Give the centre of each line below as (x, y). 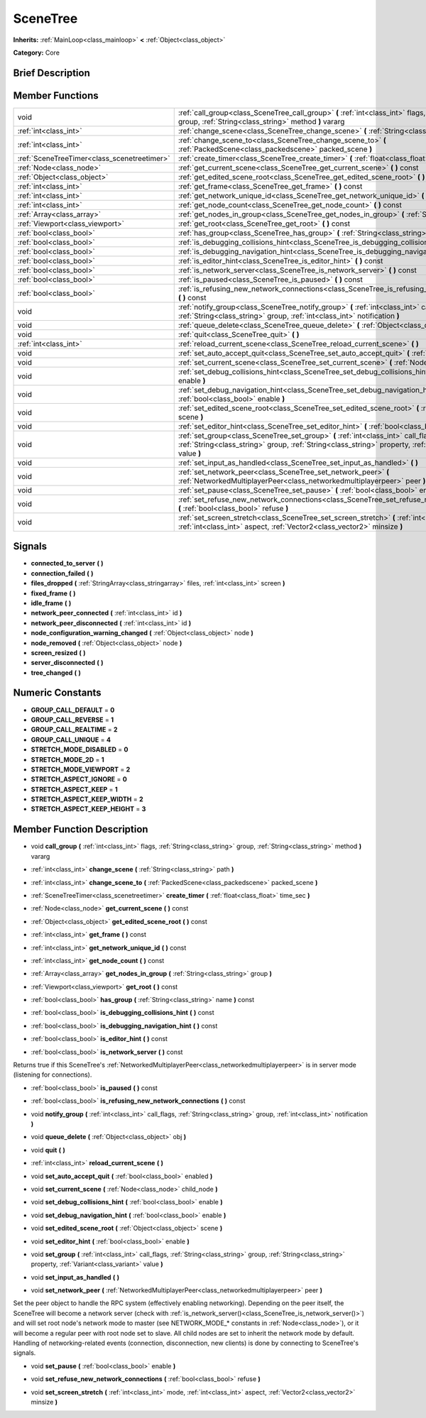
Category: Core (37, 53)
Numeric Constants (58, 693)
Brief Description (51, 73)
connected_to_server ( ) (67, 564)
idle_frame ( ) (51, 603)
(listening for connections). (53, 1075)
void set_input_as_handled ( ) (75, 1277)
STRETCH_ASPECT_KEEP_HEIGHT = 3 (88, 809)
